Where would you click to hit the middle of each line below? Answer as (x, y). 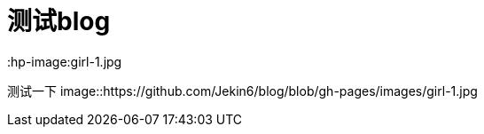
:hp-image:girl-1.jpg (65, 61)
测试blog (59, 21)
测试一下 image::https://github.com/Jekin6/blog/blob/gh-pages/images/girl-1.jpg (242, 91)
